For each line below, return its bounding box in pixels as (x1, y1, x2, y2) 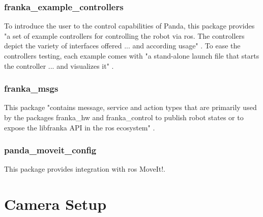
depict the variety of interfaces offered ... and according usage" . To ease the (4, 40, 241, 51)
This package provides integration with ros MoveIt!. (4, 164, 165, 174)
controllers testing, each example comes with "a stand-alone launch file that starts (4, 50, 259, 61)
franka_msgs (4, 82, 59, 95)
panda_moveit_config (4, 144, 97, 156)
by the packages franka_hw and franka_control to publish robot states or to (4, 112, 244, 122)
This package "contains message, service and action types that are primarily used (4, 102, 257, 113)
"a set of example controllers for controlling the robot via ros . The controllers (4, 30, 245, 41)
